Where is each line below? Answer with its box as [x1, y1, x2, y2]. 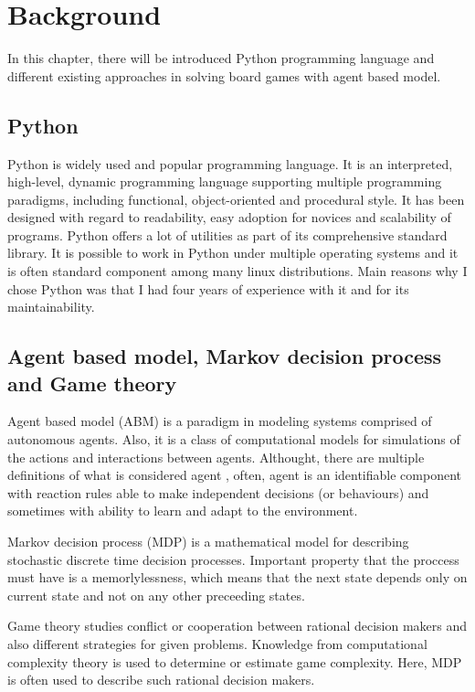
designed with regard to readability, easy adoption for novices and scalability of [7, 208, 451, 227]
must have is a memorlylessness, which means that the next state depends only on [7, 568, 468, 587]
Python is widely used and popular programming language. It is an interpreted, [7, 154, 453, 173]
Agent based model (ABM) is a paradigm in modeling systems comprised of [7, 411, 432, 431]
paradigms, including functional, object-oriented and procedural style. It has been [7, 189, 465, 208]
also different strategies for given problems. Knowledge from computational [7, 633, 427, 653]
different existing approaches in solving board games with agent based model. [7, 66, 441, 85]
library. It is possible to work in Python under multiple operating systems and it [7, 243, 459, 262]
